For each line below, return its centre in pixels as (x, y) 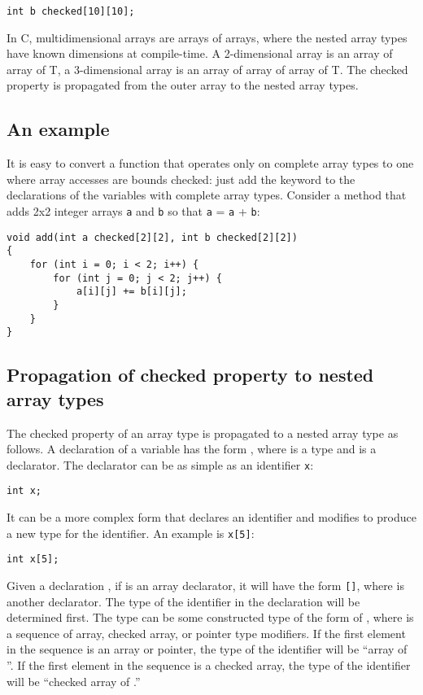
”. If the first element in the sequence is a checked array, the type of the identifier (209, 664)
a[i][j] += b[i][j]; (131, 292)
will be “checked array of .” (74, 681)
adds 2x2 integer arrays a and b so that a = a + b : (133, 211)
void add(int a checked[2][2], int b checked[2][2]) (152, 237)
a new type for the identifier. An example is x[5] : (131, 533)
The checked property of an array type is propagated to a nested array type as (203, 433)
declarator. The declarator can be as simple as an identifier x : (160, 464)
